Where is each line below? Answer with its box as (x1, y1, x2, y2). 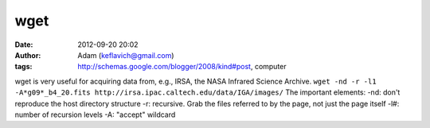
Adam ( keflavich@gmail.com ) (77, 50, 174, 60)
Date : (14, 40, 33, 49)
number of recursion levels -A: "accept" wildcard (14, 110, 176, 119)
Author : (14, 50, 41, 60)
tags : (14, 62, 33, 72)
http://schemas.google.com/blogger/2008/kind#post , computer (77, 62, 287, 72)
